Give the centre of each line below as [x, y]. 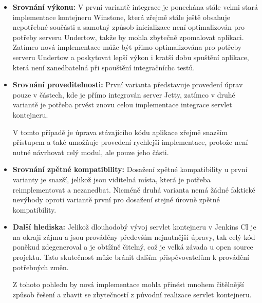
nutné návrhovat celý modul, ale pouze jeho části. [91, 152]
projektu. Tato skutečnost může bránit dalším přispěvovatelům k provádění [131, 257]
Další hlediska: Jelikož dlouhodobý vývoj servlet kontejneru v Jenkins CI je [134, 227]
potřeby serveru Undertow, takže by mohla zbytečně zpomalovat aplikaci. [128, 37]
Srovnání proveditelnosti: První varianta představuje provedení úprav [128, 84]
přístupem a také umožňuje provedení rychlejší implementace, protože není [130, 142]
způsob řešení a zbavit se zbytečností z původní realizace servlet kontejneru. [132, 294]
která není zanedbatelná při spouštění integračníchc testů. [104, 67]
